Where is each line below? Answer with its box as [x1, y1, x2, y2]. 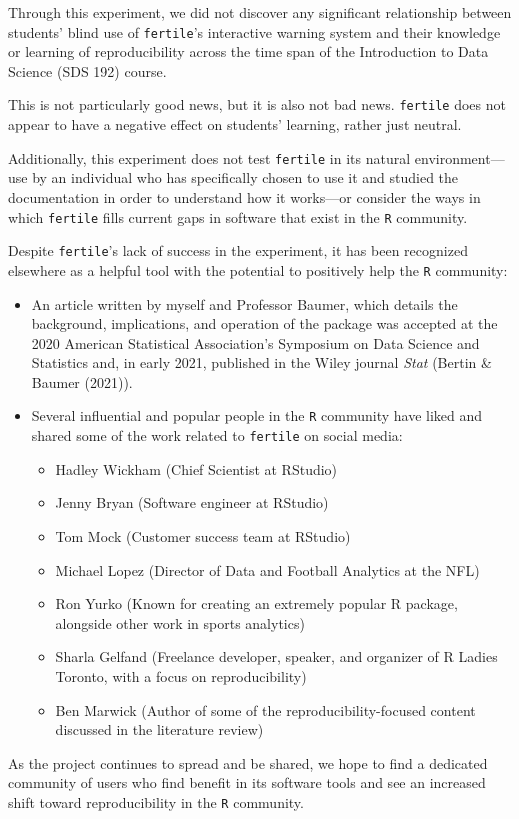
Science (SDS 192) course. [8, 60, 167, 81]
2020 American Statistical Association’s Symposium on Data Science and [31, 332, 480, 353]
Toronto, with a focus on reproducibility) [55, 665, 307, 686]
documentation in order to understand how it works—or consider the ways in [8, 186, 481, 207]
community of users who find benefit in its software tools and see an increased [8, 772, 486, 793]
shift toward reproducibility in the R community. [8, 791, 304, 812]
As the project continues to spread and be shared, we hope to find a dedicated [8, 752, 488, 773]
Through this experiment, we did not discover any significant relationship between [8, 2, 512, 22]
